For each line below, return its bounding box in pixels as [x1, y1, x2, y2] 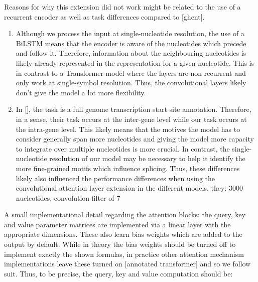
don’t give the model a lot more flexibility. [16, 87, 146, 97]
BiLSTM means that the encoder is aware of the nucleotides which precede [16, 38, 246, 48]
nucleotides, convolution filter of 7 [16, 192, 120, 203]
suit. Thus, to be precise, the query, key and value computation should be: [4, 268, 233, 278]
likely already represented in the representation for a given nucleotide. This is [16, 57, 254, 68]
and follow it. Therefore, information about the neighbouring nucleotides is [16, 48, 246, 58]
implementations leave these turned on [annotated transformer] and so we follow [4, 258, 251, 269]
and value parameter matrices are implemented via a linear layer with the [4, 219, 231, 229]
